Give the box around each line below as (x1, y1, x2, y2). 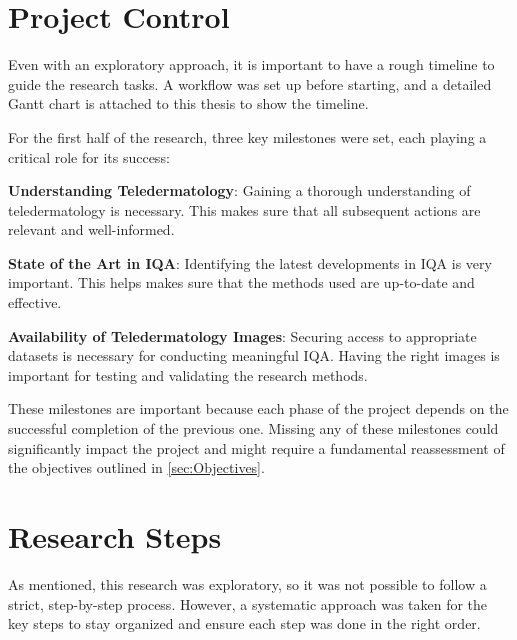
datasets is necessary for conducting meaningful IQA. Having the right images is (8, 345, 500, 366)
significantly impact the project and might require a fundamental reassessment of (8, 437, 505, 458)
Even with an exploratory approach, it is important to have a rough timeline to (8, 54, 495, 75)
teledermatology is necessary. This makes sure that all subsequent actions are (8, 199, 481, 220)
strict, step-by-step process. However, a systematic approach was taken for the (8, 593, 488, 614)
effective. (8, 292, 62, 313)
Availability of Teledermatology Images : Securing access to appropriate (8, 325, 477, 346)
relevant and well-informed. (8, 219, 175, 240)
